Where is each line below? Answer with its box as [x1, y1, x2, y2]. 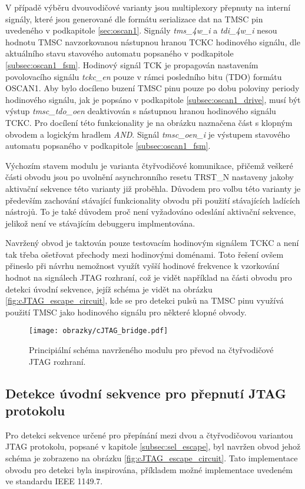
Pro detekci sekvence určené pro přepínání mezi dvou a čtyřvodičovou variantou [5, 428, 293, 441]
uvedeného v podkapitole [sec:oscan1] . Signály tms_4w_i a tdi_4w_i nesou [5, 24, 277, 36]
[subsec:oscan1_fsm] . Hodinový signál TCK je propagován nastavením [5, 58, 258, 71]
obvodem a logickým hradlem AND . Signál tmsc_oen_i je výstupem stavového [5, 128, 290, 140]
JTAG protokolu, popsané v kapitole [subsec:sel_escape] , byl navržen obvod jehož [5, 440, 301, 453]
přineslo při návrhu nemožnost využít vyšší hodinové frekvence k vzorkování [5, 260, 280, 272]
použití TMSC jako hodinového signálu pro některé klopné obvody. [5, 305, 247, 318]
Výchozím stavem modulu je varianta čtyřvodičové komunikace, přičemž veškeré [5, 159, 293, 171]
